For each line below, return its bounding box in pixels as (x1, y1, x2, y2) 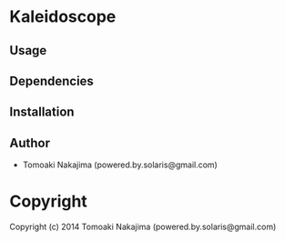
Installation (9, 105, 75, 120)
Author (9, 135, 50, 151)
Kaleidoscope (9, 6, 117, 27)
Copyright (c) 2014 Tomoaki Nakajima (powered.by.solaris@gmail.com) (9, 221, 277, 233)
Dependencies (9, 73, 94, 88)
